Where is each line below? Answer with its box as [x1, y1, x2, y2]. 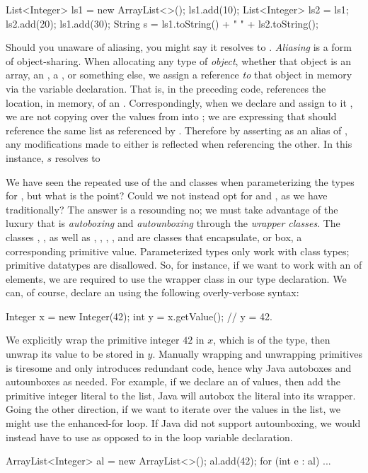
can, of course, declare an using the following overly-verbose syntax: [6, 285, 299, 300]
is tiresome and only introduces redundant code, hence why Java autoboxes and [6, 360, 352, 375]
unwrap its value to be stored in [6, 346, 144, 361]
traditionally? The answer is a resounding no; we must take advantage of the [6, 202, 338, 216]
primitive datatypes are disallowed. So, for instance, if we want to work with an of [6, 257, 362, 272]
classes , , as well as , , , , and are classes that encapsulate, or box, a [6, 229, 302, 244]
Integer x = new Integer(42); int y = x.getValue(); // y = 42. [6, 308, 272, 323]
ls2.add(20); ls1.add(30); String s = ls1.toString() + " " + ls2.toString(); [6, 16, 318, 30]
